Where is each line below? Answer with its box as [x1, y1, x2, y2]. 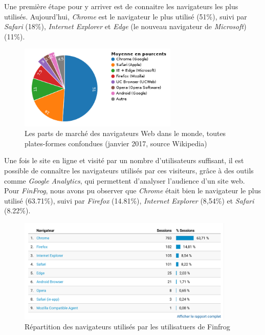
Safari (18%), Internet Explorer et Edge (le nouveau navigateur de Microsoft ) [4, 21, 247, 32]
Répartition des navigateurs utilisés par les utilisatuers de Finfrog [25, 321, 230, 332]
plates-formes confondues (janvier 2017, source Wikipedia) [25, 138, 207, 148]
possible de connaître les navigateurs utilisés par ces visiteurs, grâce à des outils [4, 165, 254, 175]
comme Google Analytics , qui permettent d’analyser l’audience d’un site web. [4, 175, 245, 186]
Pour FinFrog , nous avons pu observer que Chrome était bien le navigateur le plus [4, 185, 261, 196]
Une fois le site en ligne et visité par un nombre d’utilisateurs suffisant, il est [4, 155, 244, 166]
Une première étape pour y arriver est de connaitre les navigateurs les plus [4, 1, 238, 11]
